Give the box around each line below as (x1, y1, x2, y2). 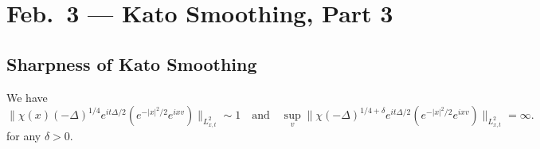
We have (6, 88, 48, 105)
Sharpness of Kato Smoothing (6, 51, 257, 76)
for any (6, 127, 41, 143)
